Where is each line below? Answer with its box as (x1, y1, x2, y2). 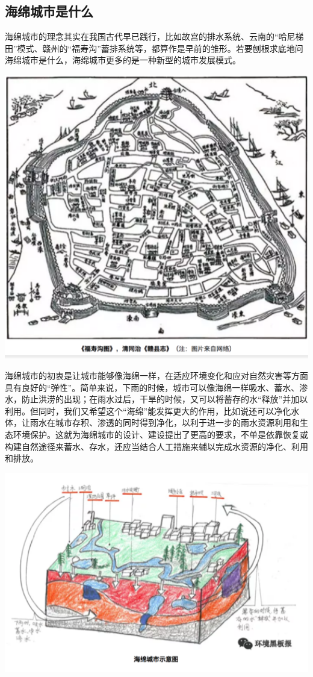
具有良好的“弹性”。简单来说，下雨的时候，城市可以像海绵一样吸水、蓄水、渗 (5, 381, 308, 393)
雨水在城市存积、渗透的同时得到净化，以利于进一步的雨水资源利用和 (29, 416, 300, 429)
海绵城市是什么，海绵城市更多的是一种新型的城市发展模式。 (5, 54, 241, 66)
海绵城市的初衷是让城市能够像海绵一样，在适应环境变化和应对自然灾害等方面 (5, 369, 308, 382)
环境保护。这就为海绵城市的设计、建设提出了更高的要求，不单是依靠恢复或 (13, 428, 308, 440)
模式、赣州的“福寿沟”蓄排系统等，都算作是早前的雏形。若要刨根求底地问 (17, 42, 303, 54)
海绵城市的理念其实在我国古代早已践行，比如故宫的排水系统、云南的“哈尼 (5, 30, 296, 43)
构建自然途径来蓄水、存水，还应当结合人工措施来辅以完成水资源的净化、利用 (5, 440, 308, 452)
